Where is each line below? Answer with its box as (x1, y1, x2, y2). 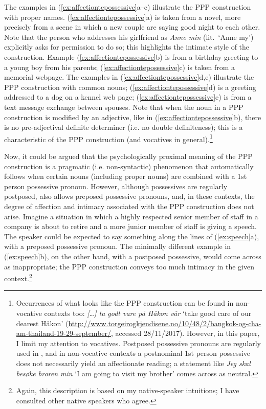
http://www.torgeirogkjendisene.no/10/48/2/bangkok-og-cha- (68, 317, 261, 328)
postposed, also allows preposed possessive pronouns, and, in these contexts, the (4, 191, 255, 201)
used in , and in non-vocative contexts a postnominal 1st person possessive (16, 348, 251, 358)
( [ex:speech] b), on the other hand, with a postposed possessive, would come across (4, 251, 261, 261)
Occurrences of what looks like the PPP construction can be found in (16, 298, 234, 308)
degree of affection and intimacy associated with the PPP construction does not (4, 200, 254, 211)
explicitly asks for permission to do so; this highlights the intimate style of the (4, 41, 250, 52)
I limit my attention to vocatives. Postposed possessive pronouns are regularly (16, 337, 261, 348)
